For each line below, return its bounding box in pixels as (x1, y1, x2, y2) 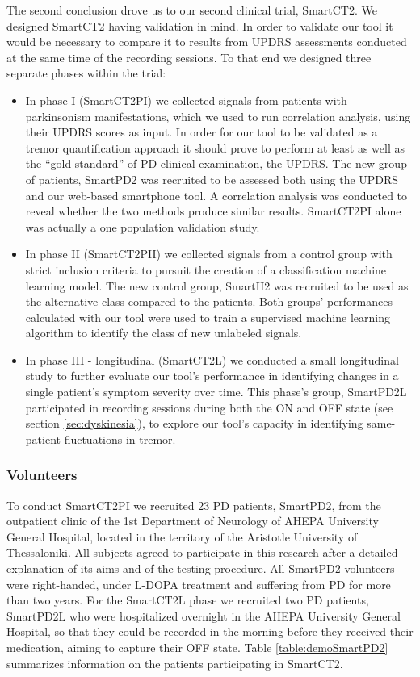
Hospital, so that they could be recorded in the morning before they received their (6, 623, 414, 640)
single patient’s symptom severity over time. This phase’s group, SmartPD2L (25, 383, 407, 400)
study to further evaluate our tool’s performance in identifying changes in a (25, 367, 399, 384)
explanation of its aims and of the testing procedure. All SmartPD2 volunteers (6, 560, 395, 577)
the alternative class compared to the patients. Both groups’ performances (25, 293, 393, 310)
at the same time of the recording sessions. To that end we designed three (6, 48, 372, 65)
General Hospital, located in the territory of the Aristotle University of (6, 528, 358, 545)
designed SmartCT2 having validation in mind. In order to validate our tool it (6, 17, 393, 34)
